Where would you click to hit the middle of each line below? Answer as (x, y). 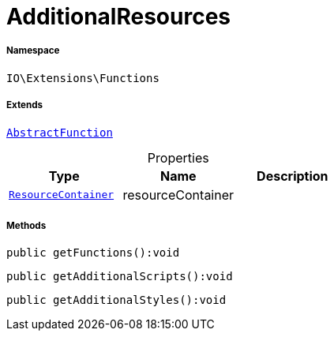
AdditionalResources (119, 17)
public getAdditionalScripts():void (120, 277)
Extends (25, 105)
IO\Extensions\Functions (83, 78)
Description (293, 176)
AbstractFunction (60, 132)
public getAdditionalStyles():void (116, 300)
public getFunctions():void (93, 253)
